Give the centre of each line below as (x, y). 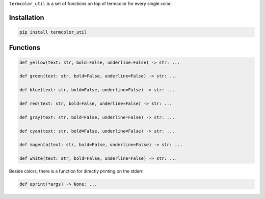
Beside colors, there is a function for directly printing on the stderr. (77, 171)
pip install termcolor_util (53, 32)
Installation (26, 17)
